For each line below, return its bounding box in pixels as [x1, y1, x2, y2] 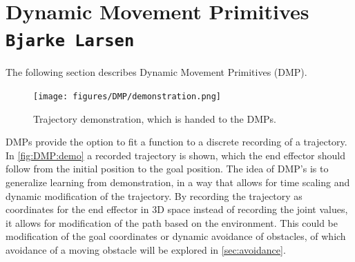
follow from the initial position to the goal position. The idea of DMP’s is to [6, 161, 329, 176]
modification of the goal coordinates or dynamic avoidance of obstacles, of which [6, 229, 346, 243]
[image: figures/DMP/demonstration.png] [33, 92, 222, 102]
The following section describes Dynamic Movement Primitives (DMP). [6, 65, 307, 79]
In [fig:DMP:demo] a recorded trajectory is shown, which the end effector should [6, 148, 345, 162]
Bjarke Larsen [6, 31, 135, 51]
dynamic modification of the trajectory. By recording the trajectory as [6, 188, 303, 203]
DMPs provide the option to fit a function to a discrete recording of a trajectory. [6, 134, 347, 149]
